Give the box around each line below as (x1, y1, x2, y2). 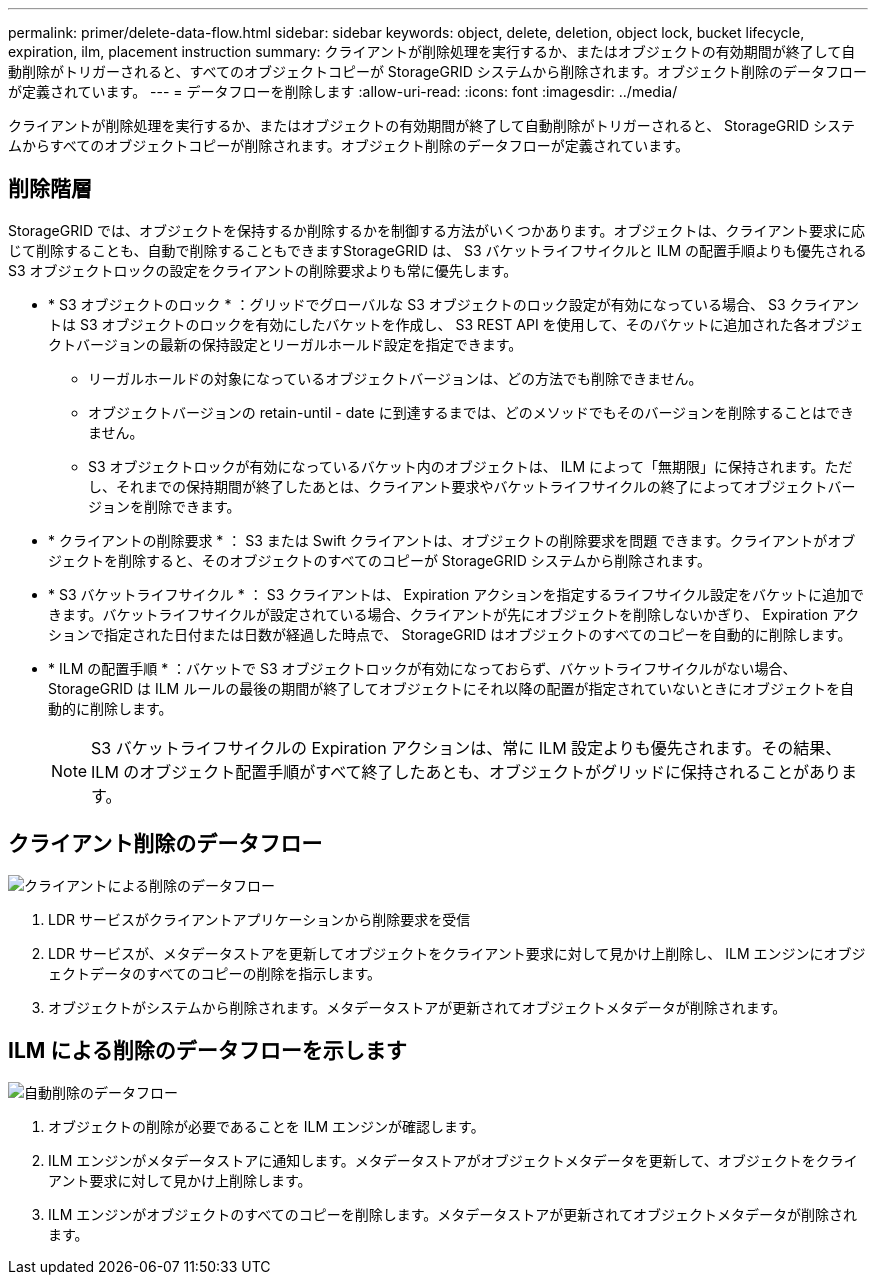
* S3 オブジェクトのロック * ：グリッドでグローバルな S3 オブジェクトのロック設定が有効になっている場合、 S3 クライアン (48, 295, 860, 313)
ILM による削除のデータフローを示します (8, 1038, 407, 1064)
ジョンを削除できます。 (88, 497, 241, 515)
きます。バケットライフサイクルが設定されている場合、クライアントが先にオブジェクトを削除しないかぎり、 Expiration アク (48, 605, 860, 623)
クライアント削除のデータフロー (8, 831, 323, 857)
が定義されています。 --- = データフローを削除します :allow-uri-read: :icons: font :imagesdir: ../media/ (8, 83, 678, 100)
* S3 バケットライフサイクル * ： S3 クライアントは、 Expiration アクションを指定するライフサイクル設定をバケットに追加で (48, 585, 864, 603)
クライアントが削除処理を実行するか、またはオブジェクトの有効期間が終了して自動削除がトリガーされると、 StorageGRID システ (8, 117, 856, 134)
